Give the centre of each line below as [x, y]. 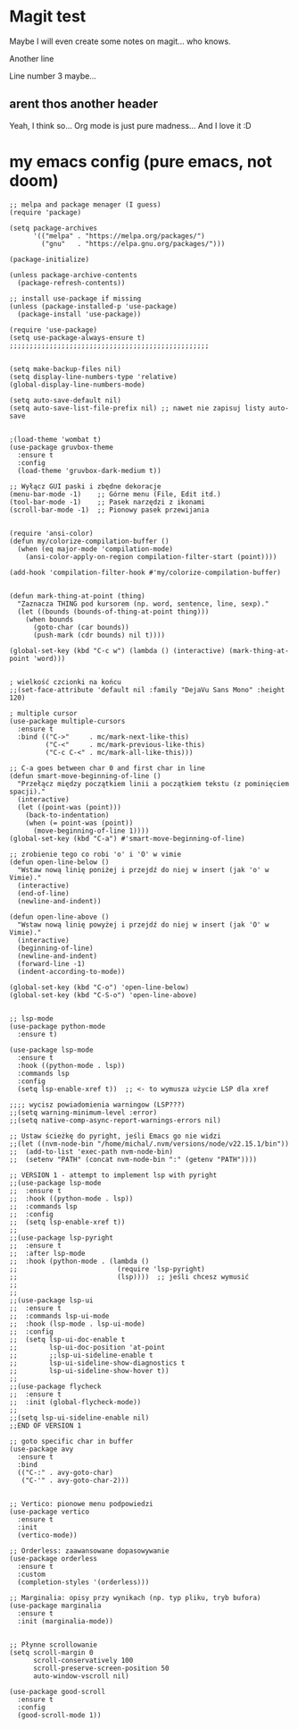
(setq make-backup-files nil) [66, 369]
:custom [32, 1574]
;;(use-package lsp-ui [51, 1300]
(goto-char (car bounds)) [81, 627]
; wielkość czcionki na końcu [66, 682]
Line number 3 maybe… [53, 76]
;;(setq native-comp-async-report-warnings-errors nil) [115, 1120]
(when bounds [50, 619]
